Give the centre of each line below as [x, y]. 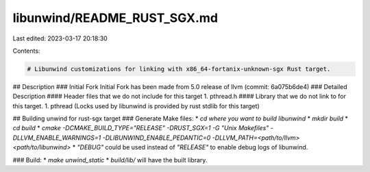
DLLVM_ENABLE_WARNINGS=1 [57, 138]
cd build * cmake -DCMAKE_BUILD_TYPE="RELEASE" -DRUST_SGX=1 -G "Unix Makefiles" [141, 128]
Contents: [26, 51]
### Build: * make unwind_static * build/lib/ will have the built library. [110, 160]
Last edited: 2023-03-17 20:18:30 [60, 38]
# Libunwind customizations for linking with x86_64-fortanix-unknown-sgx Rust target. [179, 69]
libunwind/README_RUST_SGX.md [115, 18]
